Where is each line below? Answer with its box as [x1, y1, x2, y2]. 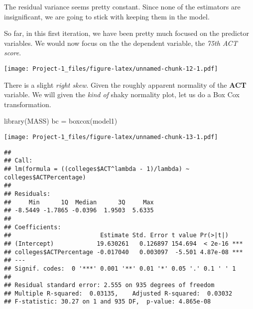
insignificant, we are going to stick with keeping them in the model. [4, 11, 210, 21]
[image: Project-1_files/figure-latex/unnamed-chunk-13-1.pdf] [4, 134, 218, 141]
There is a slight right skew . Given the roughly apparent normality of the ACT [4, 79, 247, 90]
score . [4, 47, 21, 58]
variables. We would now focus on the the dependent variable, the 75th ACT [4, 37, 238, 48]
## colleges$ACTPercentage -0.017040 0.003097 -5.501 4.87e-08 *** [4, 248, 243, 256]
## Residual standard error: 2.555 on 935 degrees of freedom [4, 282, 215, 289]
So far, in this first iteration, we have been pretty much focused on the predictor [4, 28, 250, 38]
